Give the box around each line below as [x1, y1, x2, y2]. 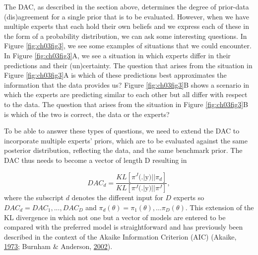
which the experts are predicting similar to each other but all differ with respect [4, 89, 248, 100]
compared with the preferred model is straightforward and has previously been [4, 222, 243, 232]
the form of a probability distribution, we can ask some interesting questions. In [4, 30, 247, 41]
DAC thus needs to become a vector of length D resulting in [4, 154, 187, 165]
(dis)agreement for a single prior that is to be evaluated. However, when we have [4, 11, 249, 21]
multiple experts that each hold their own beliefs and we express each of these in [4, 21, 249, 31]
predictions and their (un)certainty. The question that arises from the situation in [4, 60, 253, 70]
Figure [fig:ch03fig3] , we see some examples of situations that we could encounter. [4, 40, 252, 51]
